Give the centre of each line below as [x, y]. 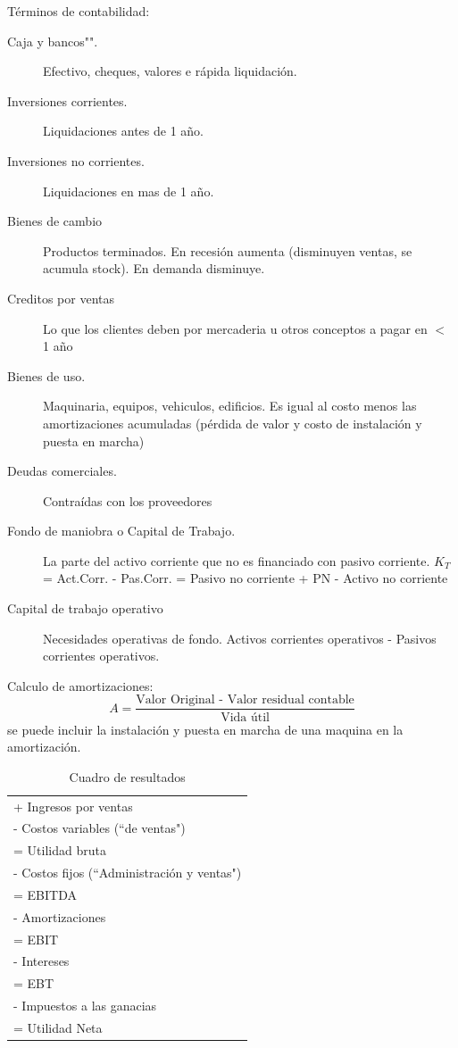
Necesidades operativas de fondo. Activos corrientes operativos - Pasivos [240, 638]
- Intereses [42, 961]
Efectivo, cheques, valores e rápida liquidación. [170, 71]
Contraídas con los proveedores [128, 500]
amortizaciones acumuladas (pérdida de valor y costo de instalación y [233, 423]
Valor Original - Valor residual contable [245, 700]
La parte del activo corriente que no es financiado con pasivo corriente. [237, 560]
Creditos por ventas [61, 298]
